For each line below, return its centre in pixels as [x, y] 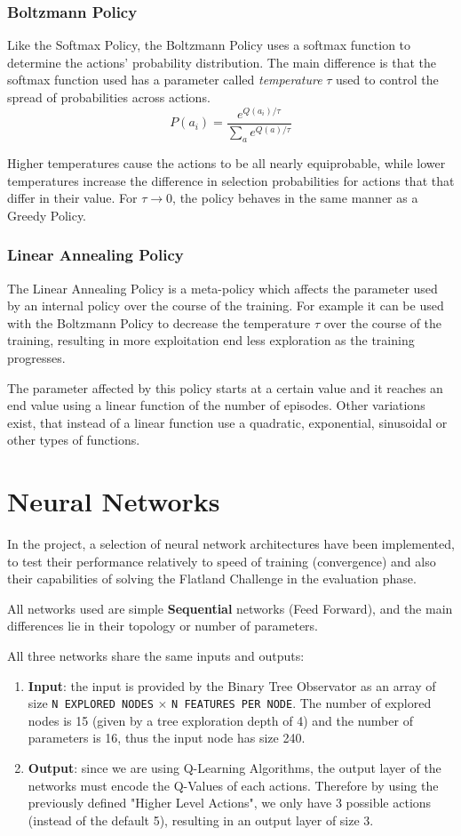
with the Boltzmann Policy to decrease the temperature [159, 322]
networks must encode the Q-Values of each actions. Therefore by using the [233, 785]
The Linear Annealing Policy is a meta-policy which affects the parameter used [223, 288]
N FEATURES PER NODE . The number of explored [302, 703]
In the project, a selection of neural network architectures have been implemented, [231, 543]
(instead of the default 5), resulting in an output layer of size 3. [201, 820]
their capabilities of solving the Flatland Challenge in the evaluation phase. [212, 579]
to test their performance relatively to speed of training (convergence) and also [222, 561]
